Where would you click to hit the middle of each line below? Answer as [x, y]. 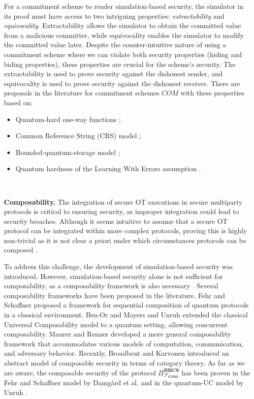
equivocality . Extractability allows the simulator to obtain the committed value [123, 25]
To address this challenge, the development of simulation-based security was [118, 266]
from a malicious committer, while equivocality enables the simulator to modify [124, 35]
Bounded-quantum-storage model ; [68, 152]
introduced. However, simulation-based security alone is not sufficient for [113, 276]
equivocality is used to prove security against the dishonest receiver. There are [122, 83]
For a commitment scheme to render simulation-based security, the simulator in [124, 6]
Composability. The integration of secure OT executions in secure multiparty [123, 201]
